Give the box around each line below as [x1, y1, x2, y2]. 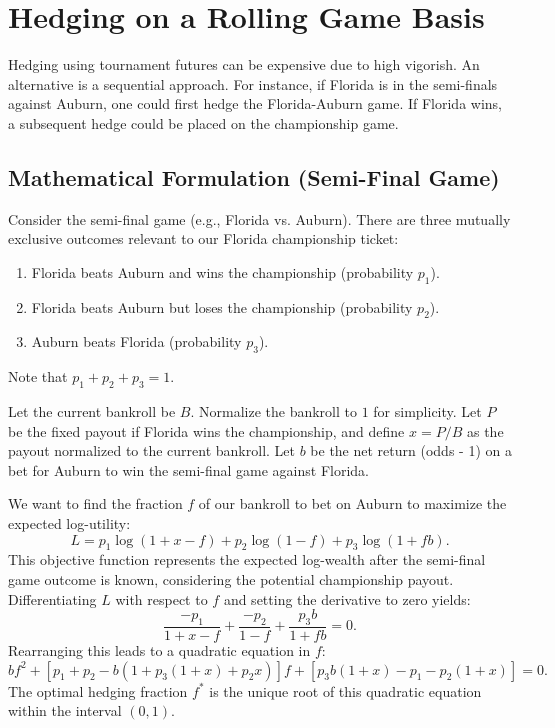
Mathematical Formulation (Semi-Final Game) [8, 161, 500, 192]
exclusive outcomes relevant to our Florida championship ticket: [8, 228, 399, 249]
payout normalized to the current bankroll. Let [8, 440, 295, 461]
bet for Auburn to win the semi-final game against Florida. [8, 459, 369, 480]
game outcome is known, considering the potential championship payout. [8, 569, 454, 590]
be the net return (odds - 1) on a [310, 440, 512, 461]
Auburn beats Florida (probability [31, 331, 242, 352]
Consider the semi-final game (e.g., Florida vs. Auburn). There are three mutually [8, 208, 511, 229]
